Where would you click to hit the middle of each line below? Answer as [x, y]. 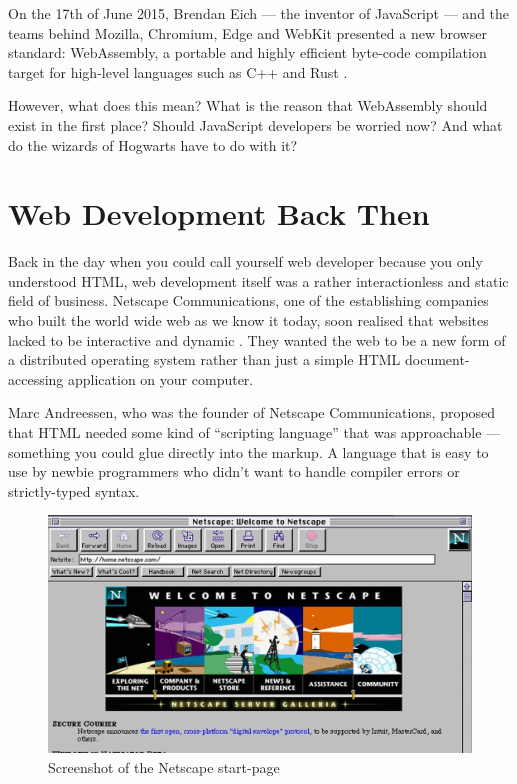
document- [437, 359]
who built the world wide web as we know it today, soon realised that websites [248, 320]
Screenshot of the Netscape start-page [164, 767]
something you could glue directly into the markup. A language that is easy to [248, 451]
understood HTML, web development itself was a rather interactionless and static [258, 280]
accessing [36, 378]
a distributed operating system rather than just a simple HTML [204, 359]
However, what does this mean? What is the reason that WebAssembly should [248, 105]
